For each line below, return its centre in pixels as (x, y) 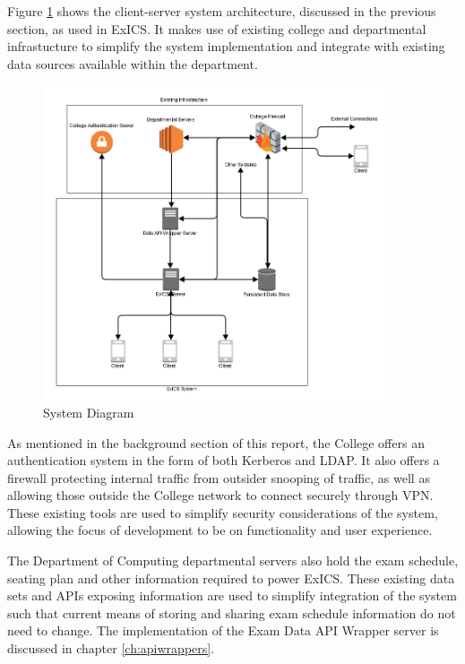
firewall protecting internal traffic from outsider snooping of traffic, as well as (219, 477)
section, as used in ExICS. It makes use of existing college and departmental (217, 28)
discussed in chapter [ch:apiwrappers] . (111, 648)
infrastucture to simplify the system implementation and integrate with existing (226, 46)
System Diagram (89, 412)
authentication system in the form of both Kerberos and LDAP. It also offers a (224, 460)
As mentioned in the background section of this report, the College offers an (216, 442)
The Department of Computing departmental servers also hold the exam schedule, (233, 561)
